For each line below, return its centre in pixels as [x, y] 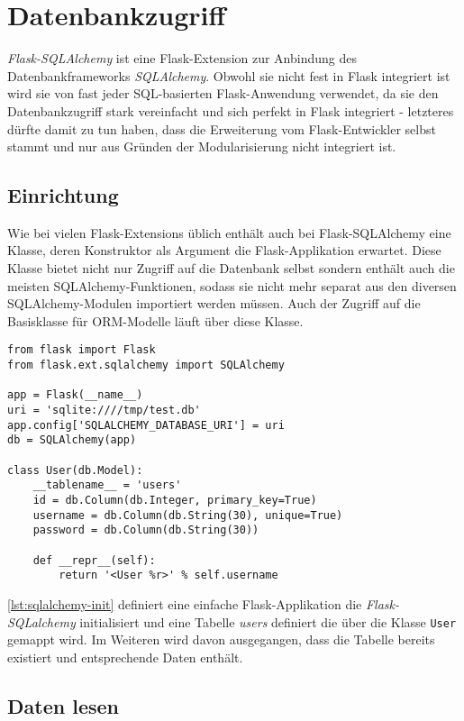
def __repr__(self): [94, 560]
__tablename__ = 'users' [107, 485]
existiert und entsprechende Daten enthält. [125, 657]
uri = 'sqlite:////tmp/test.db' [104, 411]
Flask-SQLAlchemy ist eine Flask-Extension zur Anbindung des [182, 58]
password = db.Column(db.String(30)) [146, 530]
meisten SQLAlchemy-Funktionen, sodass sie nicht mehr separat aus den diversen [232, 285]
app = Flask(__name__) [75, 395]
